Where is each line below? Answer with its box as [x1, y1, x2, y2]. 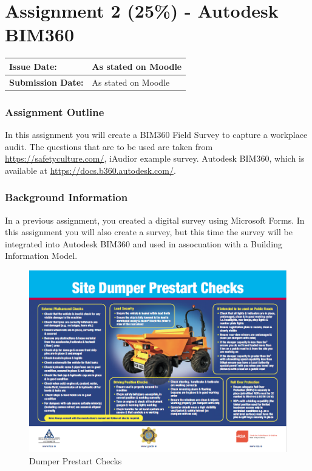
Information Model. [5, 249, 78, 262]
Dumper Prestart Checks [29, 454, 122, 467]
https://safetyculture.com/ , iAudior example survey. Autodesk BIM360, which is [5, 152, 305, 165]
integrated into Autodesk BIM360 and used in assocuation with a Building [5, 237, 282, 250]
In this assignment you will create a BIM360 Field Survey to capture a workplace [5, 128, 308, 140]
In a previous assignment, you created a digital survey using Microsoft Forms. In [5, 213, 305, 226]
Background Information [5, 190, 128, 205]
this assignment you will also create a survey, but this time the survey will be [5, 225, 293, 238]
